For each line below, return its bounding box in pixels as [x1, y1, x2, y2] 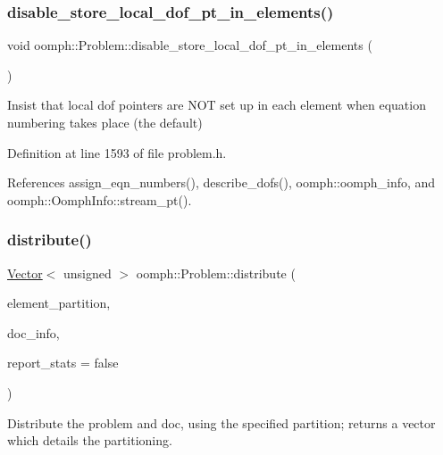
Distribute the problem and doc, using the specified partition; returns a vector [7, 413, 436, 432]
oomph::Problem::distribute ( [136, 263, 296, 282]
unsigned [63, 263, 112, 282]
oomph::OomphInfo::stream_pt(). [7, 190, 192, 209]
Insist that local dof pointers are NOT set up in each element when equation [7, 95, 426, 114]
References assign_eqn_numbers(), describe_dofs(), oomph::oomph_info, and [7, 173, 436, 192]
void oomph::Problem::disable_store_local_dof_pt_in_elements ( [7, 36, 372, 54]
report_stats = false [7, 353, 119, 372]
